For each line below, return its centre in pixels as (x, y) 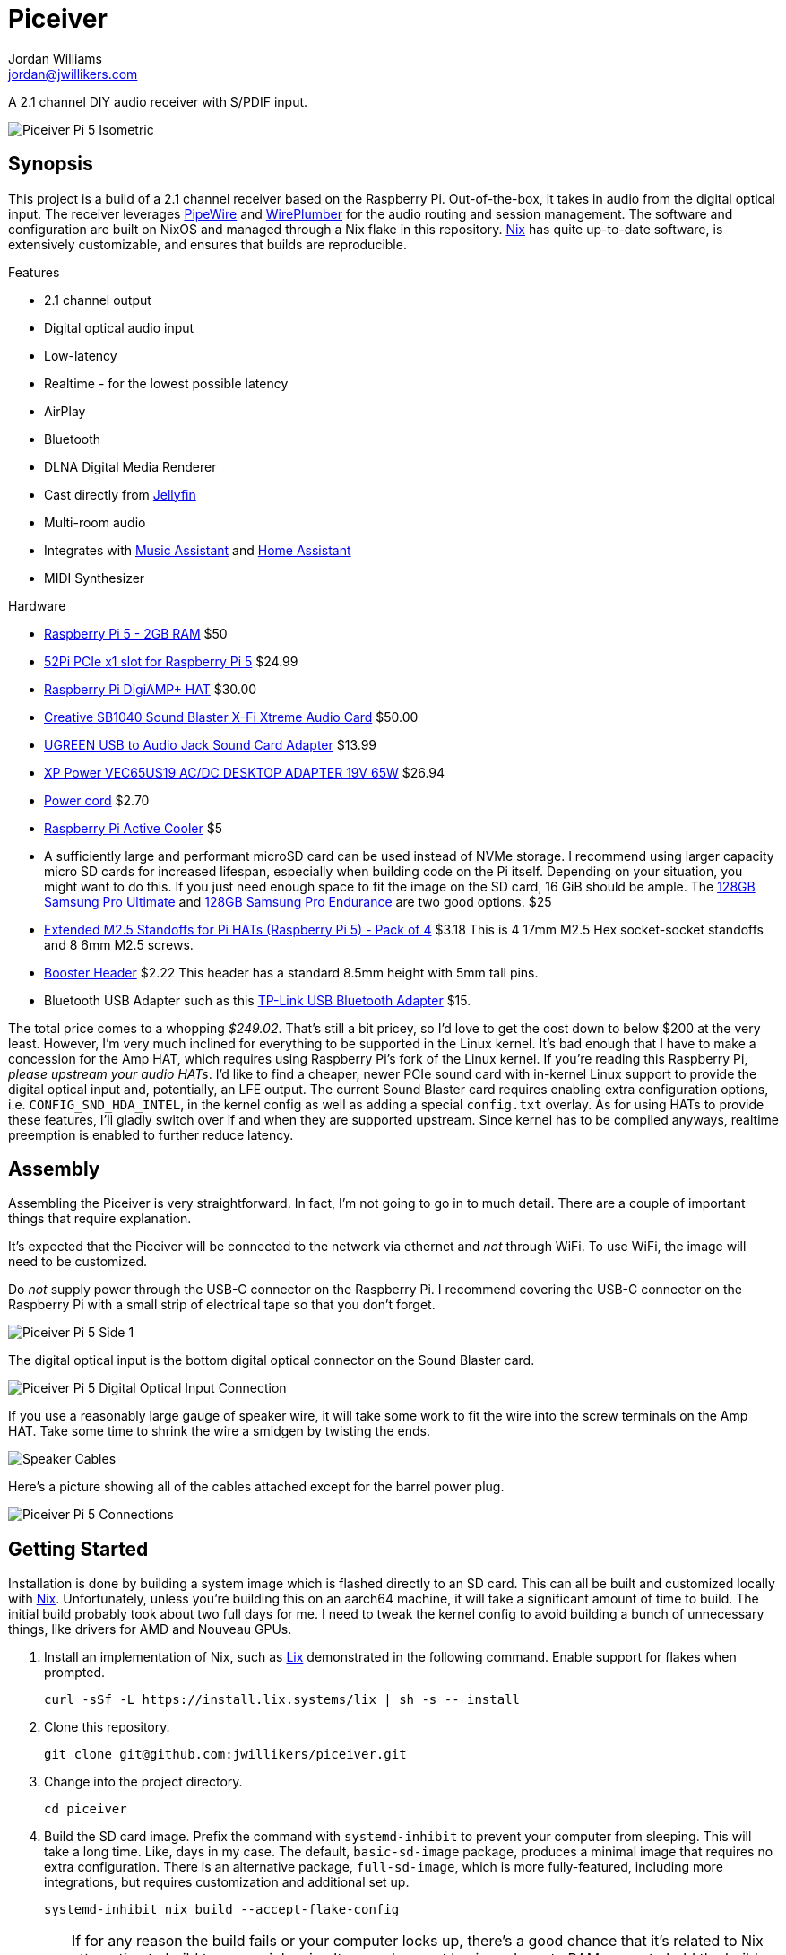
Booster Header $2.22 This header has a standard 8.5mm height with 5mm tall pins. (291, 972)
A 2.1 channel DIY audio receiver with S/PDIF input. (158, 101)
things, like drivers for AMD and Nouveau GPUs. (150, 1629)
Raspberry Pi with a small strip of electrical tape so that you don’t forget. (222, 1305)
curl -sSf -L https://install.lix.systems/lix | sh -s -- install (282, 1700)
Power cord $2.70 (97, 800)
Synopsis (51, 164)
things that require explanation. (100, 1219)
